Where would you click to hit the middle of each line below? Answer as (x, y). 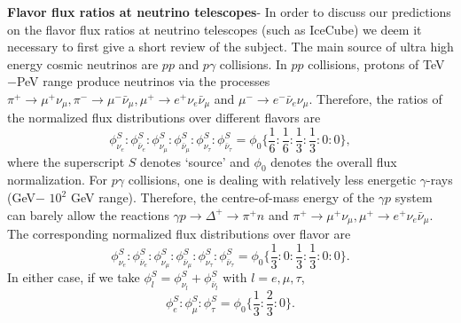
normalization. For (58, 180)
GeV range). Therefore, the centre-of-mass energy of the (223, 197)
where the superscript (66, 161)
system (414, 197)
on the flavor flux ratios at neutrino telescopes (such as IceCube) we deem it (215, 29)
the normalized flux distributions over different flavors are (164, 118)
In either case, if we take (74, 277)
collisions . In (253, 63)
